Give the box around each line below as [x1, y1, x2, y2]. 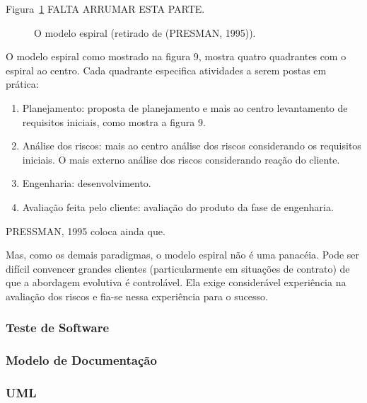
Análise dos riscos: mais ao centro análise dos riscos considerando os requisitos [22, 138, 361, 153]
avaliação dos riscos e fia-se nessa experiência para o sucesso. [6, 288, 268, 303]
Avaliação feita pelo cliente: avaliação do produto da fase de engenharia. [22, 199, 334, 214]
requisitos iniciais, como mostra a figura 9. [22, 114, 206, 129]
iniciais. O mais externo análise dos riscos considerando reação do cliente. [22, 152, 340, 166]
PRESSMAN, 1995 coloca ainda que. [6, 223, 165, 238]
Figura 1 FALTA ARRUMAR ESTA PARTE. [6, 1, 205, 16]
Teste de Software [6, 319, 110, 336]
